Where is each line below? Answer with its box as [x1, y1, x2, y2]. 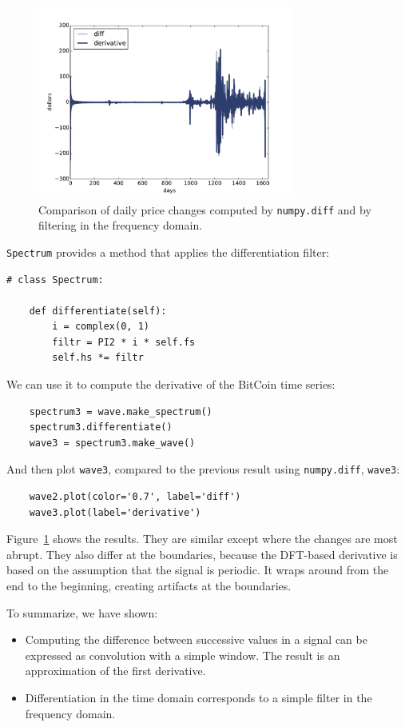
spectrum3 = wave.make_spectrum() [29, 405, 212, 417]
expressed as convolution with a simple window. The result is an [25, 646, 340, 663]
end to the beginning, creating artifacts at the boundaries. [6, 577, 292, 594]
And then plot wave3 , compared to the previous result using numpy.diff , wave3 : [6, 461, 400, 477]
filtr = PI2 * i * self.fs [52, 336, 196, 348]
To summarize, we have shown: [6, 604, 158, 621]
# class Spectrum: [6, 274, 104, 286]
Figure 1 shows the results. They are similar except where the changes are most [6, 530, 398, 547]
